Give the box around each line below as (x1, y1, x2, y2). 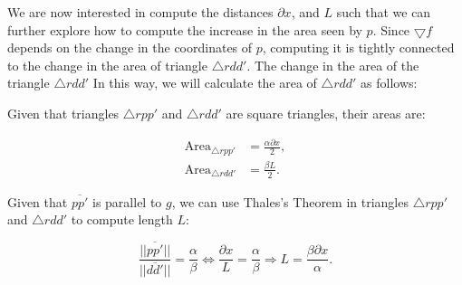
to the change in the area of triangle (7, 55, 207, 74)
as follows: (361, 73, 418, 92)
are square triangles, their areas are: (226, 103, 426, 122)
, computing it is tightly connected (262, 38, 455, 57)
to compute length (71, 210, 173, 229)
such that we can (336, 3, 431, 21)
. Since (372, 20, 410, 39)
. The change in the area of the (246, 55, 419, 74)
